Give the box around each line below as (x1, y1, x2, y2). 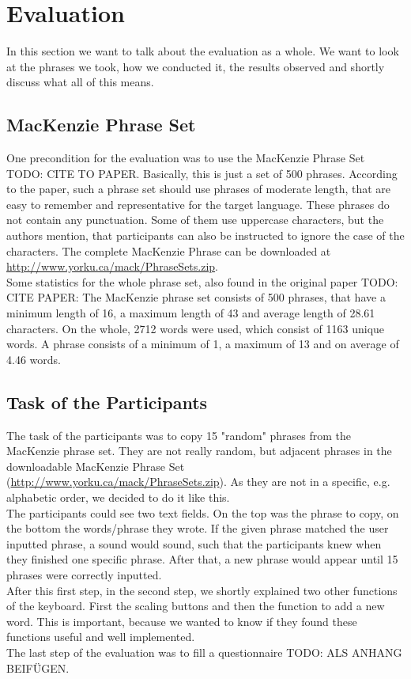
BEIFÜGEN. (6, 659, 70, 676)
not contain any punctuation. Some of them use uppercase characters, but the (6, 211, 384, 228)
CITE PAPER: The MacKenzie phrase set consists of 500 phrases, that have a (6, 289, 386, 305)
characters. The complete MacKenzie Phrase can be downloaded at (6, 242, 331, 259)
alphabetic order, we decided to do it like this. (6, 489, 230, 505)
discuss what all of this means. (6, 74, 154, 90)
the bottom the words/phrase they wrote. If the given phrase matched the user (6, 520, 389, 537)
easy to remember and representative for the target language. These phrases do (6, 195, 390, 212)
